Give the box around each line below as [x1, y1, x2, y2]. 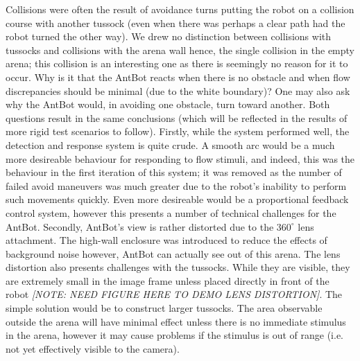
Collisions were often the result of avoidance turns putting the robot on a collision [6, 2, 354, 16]
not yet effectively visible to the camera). [6, 341, 180, 355]
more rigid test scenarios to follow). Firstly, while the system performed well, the [6, 124, 350, 139]
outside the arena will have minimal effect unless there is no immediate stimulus [6, 314, 346, 328]
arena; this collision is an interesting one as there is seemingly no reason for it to [6, 56, 348, 71]
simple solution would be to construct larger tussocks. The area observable [6, 301, 323, 315]
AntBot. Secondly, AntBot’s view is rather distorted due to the [6, 219, 274, 234]
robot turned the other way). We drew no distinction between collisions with [6, 29, 332, 44]
